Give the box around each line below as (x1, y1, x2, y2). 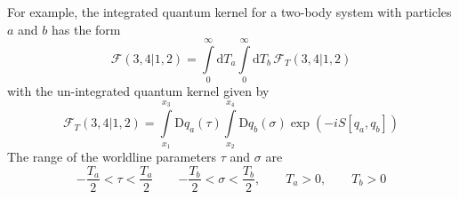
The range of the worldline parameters (7, 147, 217, 165)
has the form (51, 20, 121, 38)
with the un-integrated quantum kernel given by (7, 82, 270, 100)
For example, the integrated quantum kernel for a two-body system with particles (7, 3, 452, 20)
